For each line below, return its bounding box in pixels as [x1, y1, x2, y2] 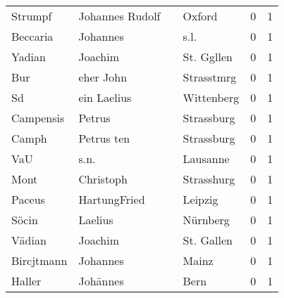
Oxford [183, 8, 218, 24]
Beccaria [11, 28, 54, 44]
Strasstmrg [183, 69, 237, 85]
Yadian [11, 48, 46, 65]
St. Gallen [183, 232, 233, 248]
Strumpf [11, 8, 52, 24]
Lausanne [183, 150, 230, 167]
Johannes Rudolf [78, 8, 161, 24]
